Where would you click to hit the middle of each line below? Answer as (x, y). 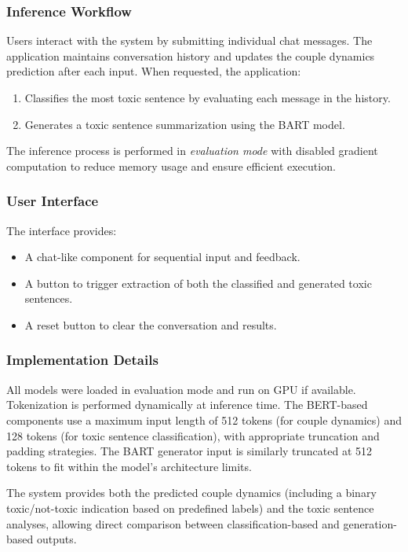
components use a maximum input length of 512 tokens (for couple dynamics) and (204, 420)
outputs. (56, 539)
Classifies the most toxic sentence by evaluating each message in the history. (208, 98)
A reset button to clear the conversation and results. (151, 324)
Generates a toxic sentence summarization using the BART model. (185, 124)
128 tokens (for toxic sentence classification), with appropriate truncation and (193, 435)
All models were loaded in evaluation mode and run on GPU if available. (181, 389)
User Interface (53, 201)
